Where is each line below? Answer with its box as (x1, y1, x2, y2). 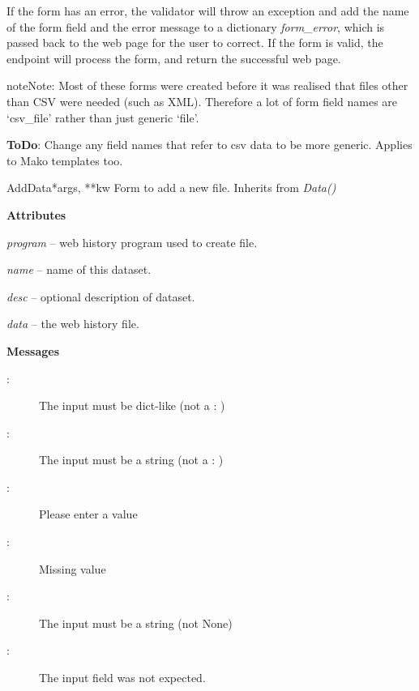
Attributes (6, 206, 66, 223)
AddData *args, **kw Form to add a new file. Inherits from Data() (6, 179, 336, 196)
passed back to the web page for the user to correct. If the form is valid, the (6, 34, 383, 51)
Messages (6, 342, 59, 359)
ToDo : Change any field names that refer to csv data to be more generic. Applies (6, 136, 413, 153)
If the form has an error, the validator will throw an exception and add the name (6, 2, 409, 19)
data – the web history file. (6, 315, 139, 332)
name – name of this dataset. (6, 261, 152, 278)
